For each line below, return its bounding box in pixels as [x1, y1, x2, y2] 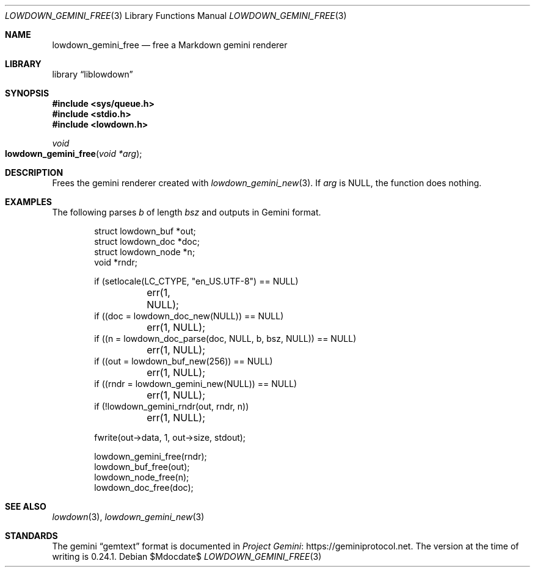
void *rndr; [94, 257, 137, 267]
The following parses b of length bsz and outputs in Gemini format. [52, 207, 321, 217]
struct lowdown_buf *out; [94, 226, 196, 236]
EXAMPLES [5, 197, 52, 207]
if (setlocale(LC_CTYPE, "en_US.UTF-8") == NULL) [94, 276, 299, 286]
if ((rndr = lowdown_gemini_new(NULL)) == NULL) [94, 378, 297, 389]
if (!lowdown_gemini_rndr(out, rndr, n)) [94, 401, 249, 411]
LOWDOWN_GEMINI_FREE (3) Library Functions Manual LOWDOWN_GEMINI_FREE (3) [5, 10, 347, 21]
